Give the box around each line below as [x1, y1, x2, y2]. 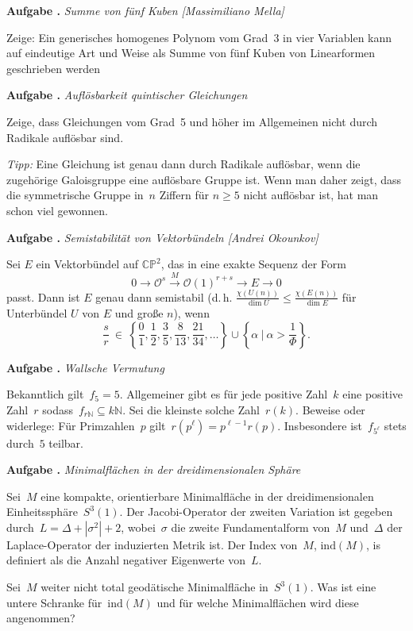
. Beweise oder [295, 401, 365, 417]
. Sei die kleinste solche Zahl [122, 401, 260, 417]
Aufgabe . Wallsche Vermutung [6, 359, 164, 375]
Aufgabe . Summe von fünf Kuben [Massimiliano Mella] [6, 2, 284, 18]
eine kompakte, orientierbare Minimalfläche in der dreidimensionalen [41, 487, 374, 504]
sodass [42, 401, 73, 417]
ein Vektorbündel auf [36, 256, 138, 272]
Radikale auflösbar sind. [6, 129, 124, 145]
